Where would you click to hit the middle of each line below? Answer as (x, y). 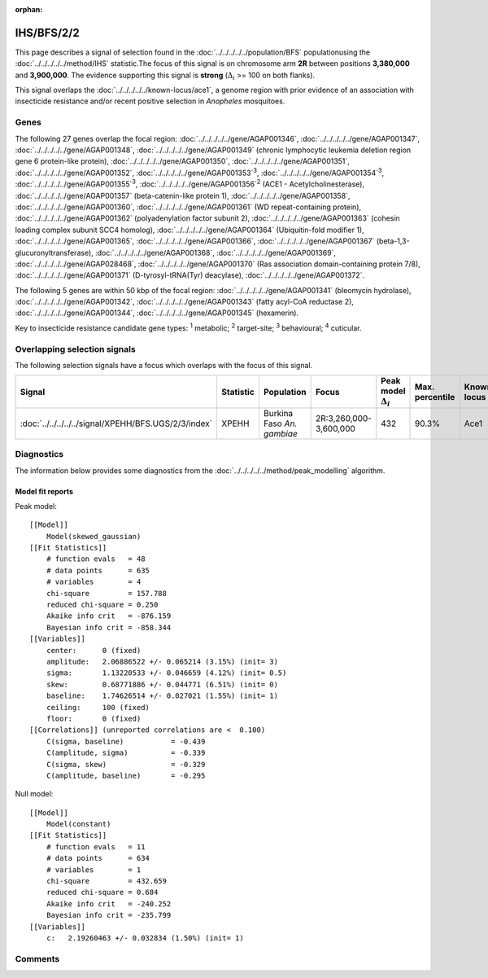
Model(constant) (78, 824)
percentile (435, 397)
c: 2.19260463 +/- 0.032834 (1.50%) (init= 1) (145, 938)
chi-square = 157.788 (106, 593)
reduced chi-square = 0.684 (102, 892)
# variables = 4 (94, 582)
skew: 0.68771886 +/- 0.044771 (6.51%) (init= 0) (162, 684)
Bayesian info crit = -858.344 (109, 627)
